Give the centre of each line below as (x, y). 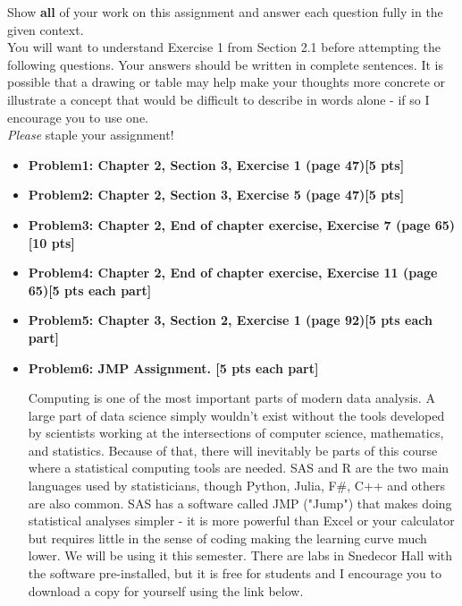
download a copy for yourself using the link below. (166, 590)
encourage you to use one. (78, 117)
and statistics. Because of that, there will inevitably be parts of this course (233, 450)
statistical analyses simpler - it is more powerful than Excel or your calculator (241, 521)
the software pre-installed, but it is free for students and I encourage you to (235, 573)
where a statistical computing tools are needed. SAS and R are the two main (239, 468)
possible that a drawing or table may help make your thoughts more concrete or (227, 82)
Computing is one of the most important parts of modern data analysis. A (231, 398)
